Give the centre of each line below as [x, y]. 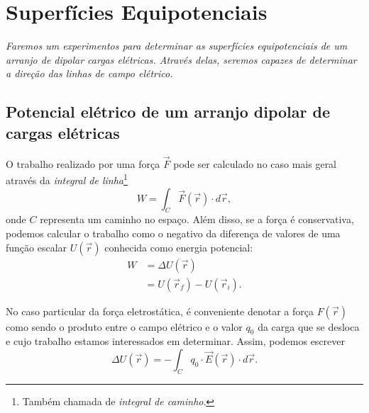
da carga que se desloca [309, 326]
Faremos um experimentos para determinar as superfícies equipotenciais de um [177, 46]
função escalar [37, 247]
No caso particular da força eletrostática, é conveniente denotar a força [160, 311]
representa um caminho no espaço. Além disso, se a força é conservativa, [197, 219]
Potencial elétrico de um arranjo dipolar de [168, 112]
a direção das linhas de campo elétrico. [89, 73]
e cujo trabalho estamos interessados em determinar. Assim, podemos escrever [176, 341]
